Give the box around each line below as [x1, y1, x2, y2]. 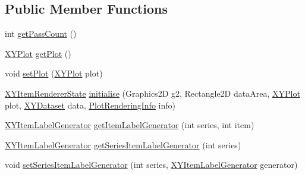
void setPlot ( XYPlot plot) [5, 67, 103, 79]
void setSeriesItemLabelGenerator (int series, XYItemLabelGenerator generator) [5, 158, 298, 171]
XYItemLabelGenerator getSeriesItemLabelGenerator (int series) [5, 138, 241, 151]
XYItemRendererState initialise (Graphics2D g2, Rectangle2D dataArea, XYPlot [5, 87, 300, 99]
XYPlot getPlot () [5, 47, 71, 59]
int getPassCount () [5, 27, 77, 40]
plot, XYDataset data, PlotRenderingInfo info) [5, 98, 176, 111]
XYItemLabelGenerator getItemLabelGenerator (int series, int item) [5, 119, 254, 131]
